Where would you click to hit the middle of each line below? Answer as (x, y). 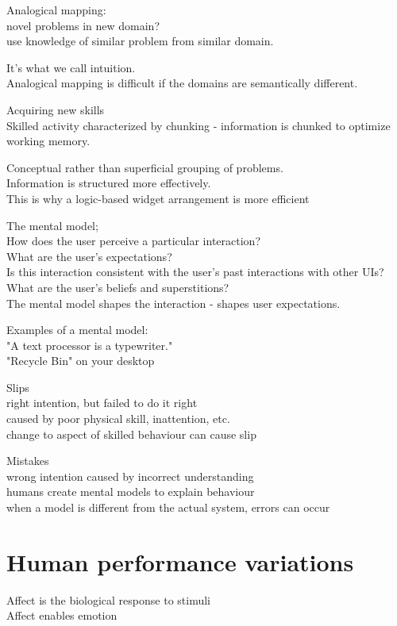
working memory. (48, 141)
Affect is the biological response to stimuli (108, 599)
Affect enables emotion (62, 615)
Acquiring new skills (56, 109)
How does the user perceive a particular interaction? (133, 241)
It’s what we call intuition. (71, 67)
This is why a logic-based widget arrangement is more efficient (158, 198)
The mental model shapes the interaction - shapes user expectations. (173, 303)
